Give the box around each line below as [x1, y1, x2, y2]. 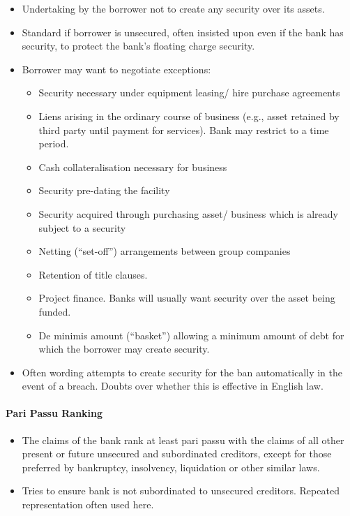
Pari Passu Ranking [6, 406, 103, 420]
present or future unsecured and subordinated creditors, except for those [22, 446, 332, 461]
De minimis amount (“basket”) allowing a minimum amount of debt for [38, 327, 344, 342]
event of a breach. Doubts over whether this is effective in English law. [22, 378, 324, 393]
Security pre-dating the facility [38, 183, 170, 198]
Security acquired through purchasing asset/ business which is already [38, 206, 338, 221]
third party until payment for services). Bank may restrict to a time [38, 122, 329, 137]
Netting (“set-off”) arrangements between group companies [38, 244, 291, 258]
